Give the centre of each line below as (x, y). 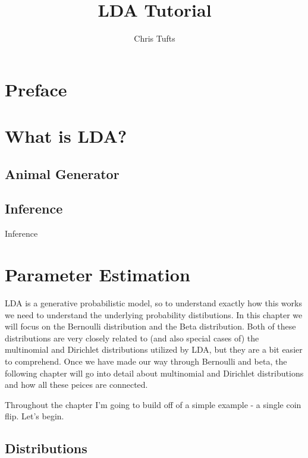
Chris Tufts (155, 38)
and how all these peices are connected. (76, 385)
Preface (36, 89)
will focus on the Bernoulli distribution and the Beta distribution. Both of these (150, 326)
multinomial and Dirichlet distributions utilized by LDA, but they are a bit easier (154, 349)
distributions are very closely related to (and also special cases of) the (132, 338)
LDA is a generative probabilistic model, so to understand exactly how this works (153, 302)
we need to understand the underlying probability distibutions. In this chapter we (154, 314)
